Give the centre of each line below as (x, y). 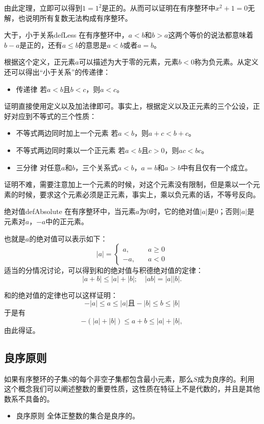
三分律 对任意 (39, 167)
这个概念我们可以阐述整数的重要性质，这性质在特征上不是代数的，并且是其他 (132, 389)
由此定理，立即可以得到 (43, 8)
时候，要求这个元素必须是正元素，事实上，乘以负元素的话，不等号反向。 (139, 194)
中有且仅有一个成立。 (217, 167)
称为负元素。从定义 (227, 62)
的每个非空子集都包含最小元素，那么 (133, 378)
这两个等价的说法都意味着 (211, 35)
